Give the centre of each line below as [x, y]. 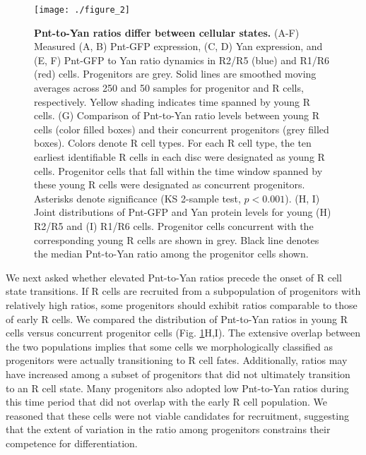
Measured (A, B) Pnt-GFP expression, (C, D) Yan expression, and [178, 46]
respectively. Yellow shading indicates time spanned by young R [172, 101]
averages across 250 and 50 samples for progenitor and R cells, [169, 88]
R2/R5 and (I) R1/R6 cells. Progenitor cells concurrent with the [174, 225]
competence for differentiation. [72, 443]
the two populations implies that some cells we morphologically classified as [169, 346]
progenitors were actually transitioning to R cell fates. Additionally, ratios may [177, 360]
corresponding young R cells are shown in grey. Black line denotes [177, 239]
